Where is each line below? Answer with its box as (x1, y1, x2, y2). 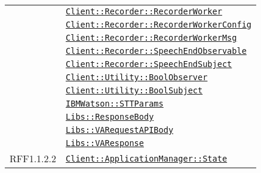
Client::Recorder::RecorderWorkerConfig (66, 20, 252, 29)
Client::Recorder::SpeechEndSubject (66, 59, 232, 69)
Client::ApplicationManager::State (66, 153, 228, 163)
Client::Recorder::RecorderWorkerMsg (66, 33, 237, 43)
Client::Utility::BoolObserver (66, 72, 208, 82)
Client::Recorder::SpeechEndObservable (66, 46, 247, 56)
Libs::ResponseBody (66, 112, 154, 122)
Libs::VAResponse (66, 138, 144, 148)
